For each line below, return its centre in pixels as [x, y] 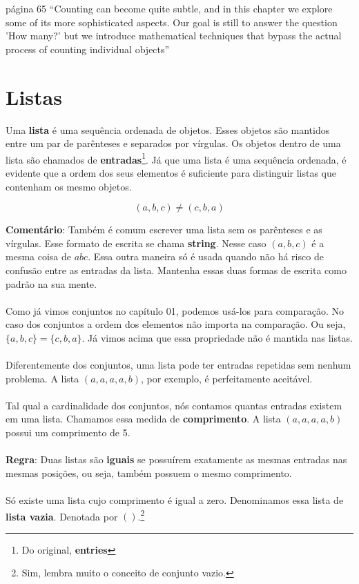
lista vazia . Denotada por [62, 516]
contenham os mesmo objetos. [69, 186]
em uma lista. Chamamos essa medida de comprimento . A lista [143, 419]
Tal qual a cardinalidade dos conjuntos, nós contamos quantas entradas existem [174, 405]
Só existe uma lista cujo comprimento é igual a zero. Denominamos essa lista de [175, 500]
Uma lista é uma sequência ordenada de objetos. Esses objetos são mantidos [168, 129]
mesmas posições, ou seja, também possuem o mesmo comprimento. [149, 473]
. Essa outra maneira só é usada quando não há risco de [206, 256]
